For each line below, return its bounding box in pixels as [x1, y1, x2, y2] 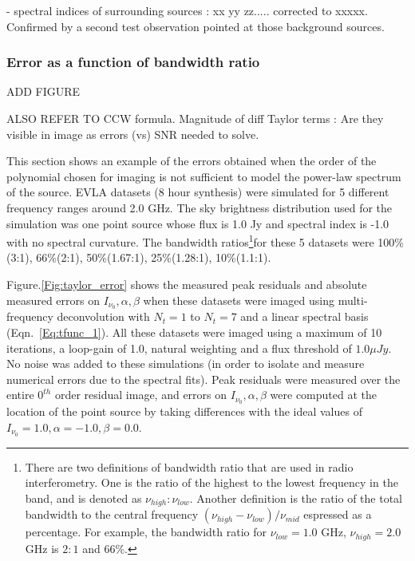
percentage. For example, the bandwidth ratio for [25, 523, 267, 540]
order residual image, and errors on [54, 386, 227, 403]
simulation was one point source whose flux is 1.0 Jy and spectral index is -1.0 [6, 215, 389, 231]
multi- [338, 291, 368, 308]
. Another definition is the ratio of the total [189, 489, 402, 506]
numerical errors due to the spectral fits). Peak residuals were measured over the [6, 370, 401, 387]
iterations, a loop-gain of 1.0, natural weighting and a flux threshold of [6, 339, 352, 356]
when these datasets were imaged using [143, 291, 334, 308]
